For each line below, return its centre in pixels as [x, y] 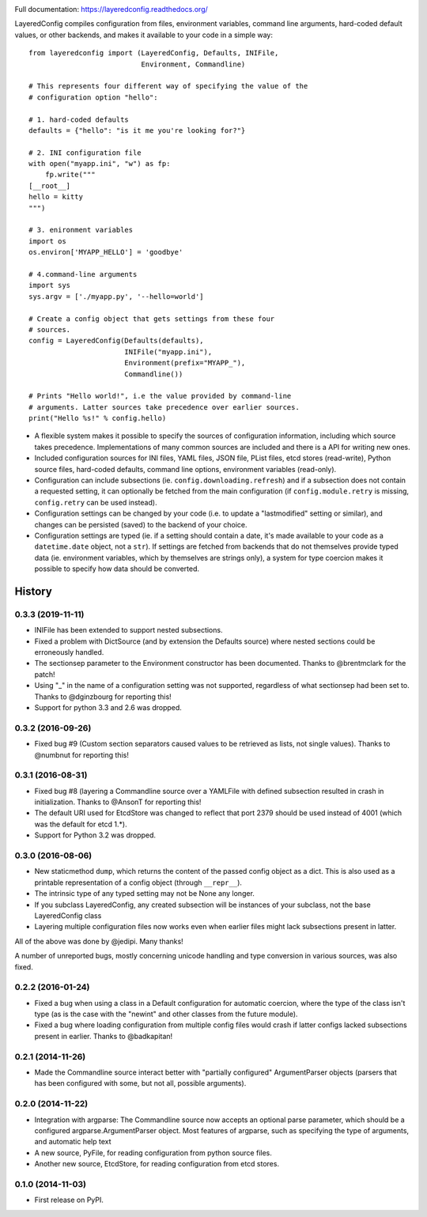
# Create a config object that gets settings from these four [152, 319]
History [34, 591]
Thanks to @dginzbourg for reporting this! [103, 697]
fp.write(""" [70, 175]
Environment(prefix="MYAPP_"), [185, 363]
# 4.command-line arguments [83, 274]
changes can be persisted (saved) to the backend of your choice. [141, 524]
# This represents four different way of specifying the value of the [168, 86]
